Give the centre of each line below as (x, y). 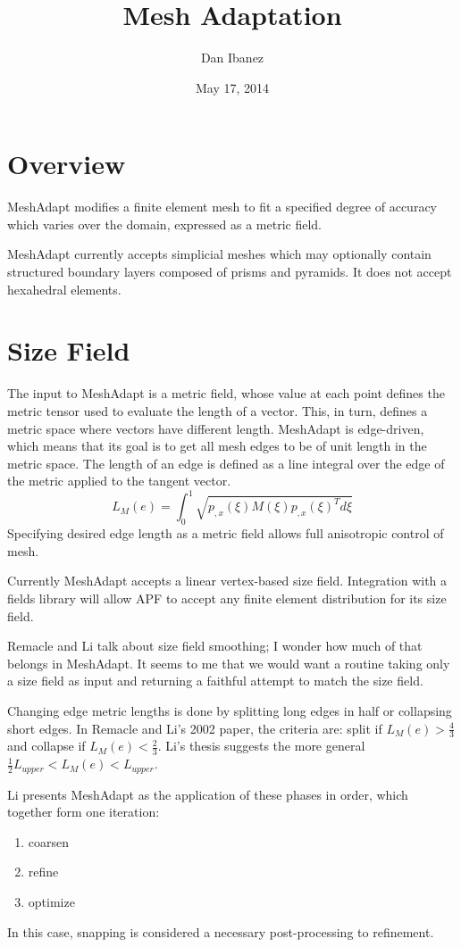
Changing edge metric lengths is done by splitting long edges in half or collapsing (230, 710)
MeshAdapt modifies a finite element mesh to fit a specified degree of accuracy (222, 207)
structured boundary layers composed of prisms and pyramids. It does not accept (230, 272)
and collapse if (46, 746)
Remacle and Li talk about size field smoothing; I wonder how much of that (215, 646)
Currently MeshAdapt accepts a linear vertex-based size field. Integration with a (227, 581)
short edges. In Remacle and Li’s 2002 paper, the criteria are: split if (195, 728)
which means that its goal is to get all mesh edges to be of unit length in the (217, 446)
